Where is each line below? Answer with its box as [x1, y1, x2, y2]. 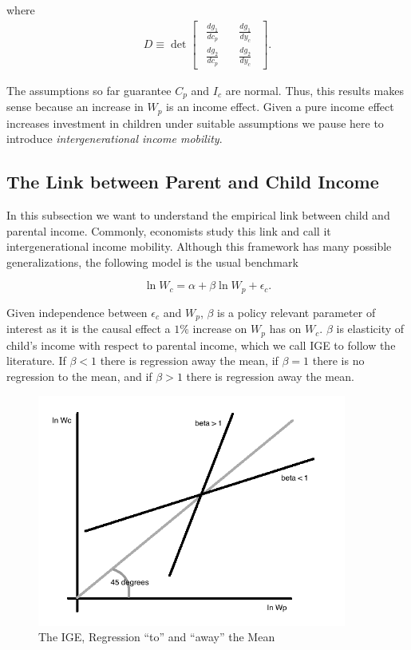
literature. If [6, 352, 66, 369]
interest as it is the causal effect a [6, 320, 171, 337]
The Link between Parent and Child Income [6, 169, 379, 194]
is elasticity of [336, 320, 405, 337]
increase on [192, 320, 247, 337]
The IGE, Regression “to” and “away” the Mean [38, 628, 275, 645]
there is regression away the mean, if [100, 352, 279, 369]
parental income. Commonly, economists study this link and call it [6, 222, 331, 239]
